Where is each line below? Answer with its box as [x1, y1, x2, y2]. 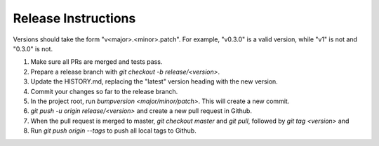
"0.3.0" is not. [13, 44, 53, 53]
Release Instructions [13, 11, 136, 26]
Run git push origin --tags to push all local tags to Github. [30, 126, 197, 135]
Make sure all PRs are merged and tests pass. [30, 58, 163, 66]
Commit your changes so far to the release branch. [30, 87, 178, 95]
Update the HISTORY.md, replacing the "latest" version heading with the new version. [30, 77, 279, 86]
